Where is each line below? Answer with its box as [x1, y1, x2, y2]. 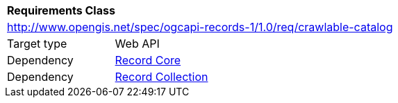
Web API [115, 37, 160, 50]
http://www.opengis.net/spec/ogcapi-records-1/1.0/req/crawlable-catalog [7, 20, 393, 34]
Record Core [115, 53, 181, 67]
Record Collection [115, 70, 208, 84]
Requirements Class [7, 3, 115, 17]
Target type [7, 37, 67, 50]
